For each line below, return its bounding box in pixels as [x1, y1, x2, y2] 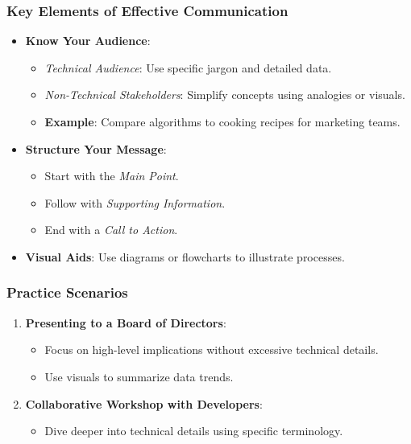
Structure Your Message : [25, 140, 167, 157]
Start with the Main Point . [44, 167, 179, 184]
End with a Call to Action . [44, 221, 178, 238]
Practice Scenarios [6, 282, 128, 302]
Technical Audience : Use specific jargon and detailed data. [44, 59, 332, 76]
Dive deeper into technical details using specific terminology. [44, 422, 343, 439]
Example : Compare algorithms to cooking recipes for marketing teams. [44, 113, 401, 129]
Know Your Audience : [25, 32, 151, 49]
